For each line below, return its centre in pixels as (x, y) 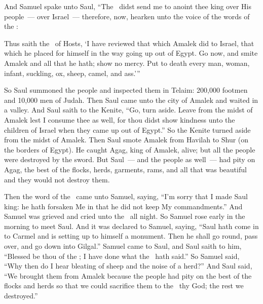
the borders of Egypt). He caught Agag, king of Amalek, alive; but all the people (130, 149)
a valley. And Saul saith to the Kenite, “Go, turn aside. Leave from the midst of (128, 110)
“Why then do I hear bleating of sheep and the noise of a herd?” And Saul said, (128, 266)
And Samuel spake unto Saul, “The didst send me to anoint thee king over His (128, 6)
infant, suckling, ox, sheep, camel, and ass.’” (72, 73)
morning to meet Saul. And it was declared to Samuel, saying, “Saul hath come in (131, 226)
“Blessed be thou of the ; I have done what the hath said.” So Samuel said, (122, 256)
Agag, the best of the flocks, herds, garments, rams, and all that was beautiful (125, 169)
